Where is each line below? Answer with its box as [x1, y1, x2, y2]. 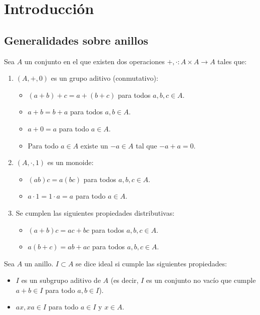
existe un [80, 140, 108, 150]
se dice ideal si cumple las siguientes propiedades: [76, 258, 227, 268]
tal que [135, 140, 157, 150]
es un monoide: [47, 157, 94, 168]
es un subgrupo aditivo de [21, 275, 101, 285]
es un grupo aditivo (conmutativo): [51, 73, 158, 83]
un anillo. [24, 258, 54, 268]
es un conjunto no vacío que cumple [146, 275, 256, 285]
